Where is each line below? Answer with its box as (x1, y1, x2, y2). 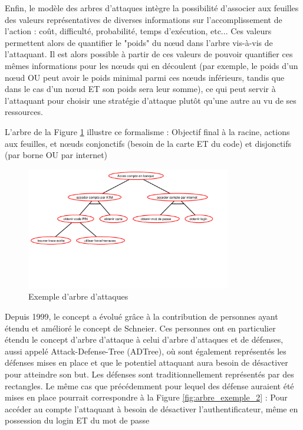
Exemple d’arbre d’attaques (28, 290, 129, 303)
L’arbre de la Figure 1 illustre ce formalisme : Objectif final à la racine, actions (5, 125, 290, 137)
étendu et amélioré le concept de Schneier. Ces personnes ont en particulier (5, 321, 276, 334)
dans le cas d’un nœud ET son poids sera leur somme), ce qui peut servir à (5, 83, 276, 95)
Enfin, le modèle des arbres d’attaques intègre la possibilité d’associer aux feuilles (5, 2, 299, 14)
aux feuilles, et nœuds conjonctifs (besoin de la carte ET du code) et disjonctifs (5, 137, 292, 149)
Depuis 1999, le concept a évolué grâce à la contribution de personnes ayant (5, 310, 278, 322)
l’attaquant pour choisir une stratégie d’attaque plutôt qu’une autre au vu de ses (5, 94, 297, 106)
